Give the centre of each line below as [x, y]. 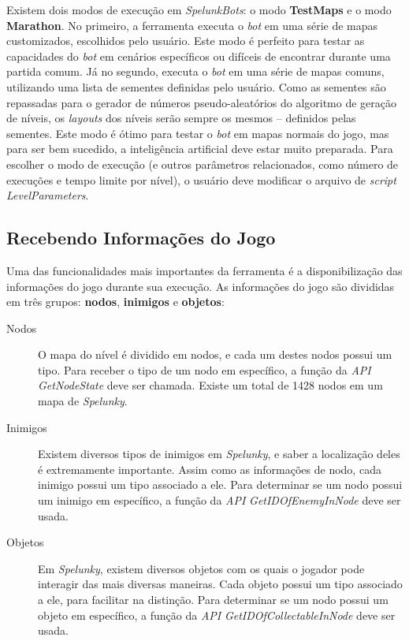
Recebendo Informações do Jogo [141, 238]
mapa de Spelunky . [83, 401]
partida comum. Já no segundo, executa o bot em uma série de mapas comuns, [195, 71]
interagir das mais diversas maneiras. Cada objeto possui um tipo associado [220, 584]
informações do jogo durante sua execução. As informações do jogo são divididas [201, 286]
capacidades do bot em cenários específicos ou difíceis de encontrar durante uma [199, 56]
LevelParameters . [48, 195]
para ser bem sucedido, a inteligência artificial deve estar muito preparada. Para [200, 149]
